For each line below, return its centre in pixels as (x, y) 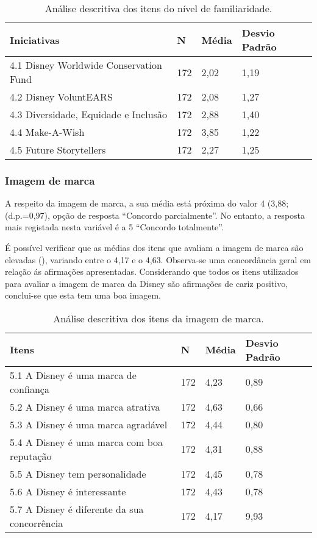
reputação (31, 456)
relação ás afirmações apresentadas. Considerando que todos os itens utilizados (152, 271)
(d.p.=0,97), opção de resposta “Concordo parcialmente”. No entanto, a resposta (155, 215)
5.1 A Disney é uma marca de (73, 375)
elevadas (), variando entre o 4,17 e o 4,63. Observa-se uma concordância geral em (158, 259)
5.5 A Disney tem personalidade (78, 473)
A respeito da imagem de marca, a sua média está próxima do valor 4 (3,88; (147, 203)
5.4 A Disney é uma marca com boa (86, 442)
